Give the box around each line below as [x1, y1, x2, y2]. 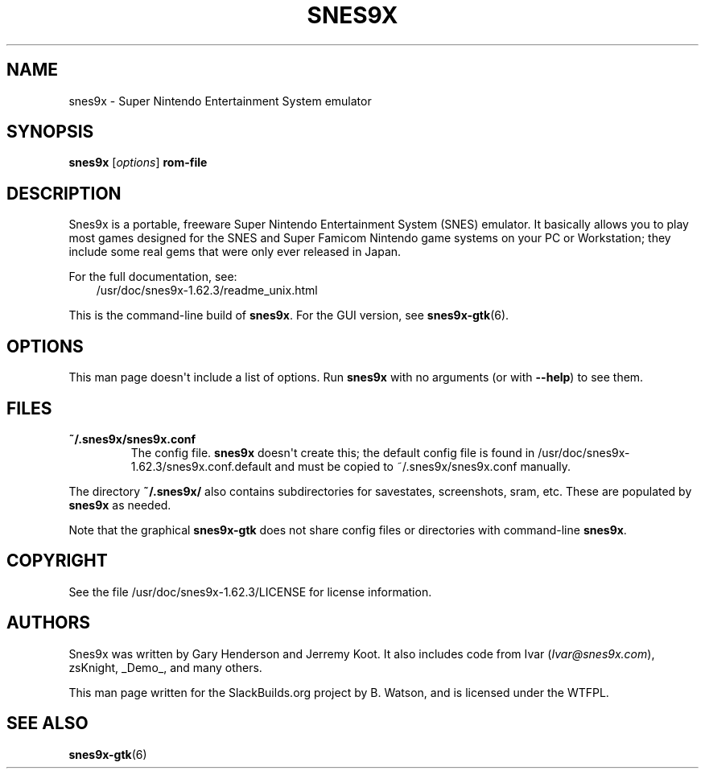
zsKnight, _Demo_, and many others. [68, 660, 262, 674]
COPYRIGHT [6, 550, 108, 571]
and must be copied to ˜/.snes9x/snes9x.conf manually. [274, 459, 571, 473]
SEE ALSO [6, 713, 89, 734]
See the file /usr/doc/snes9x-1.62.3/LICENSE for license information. [68, 584, 432, 599]
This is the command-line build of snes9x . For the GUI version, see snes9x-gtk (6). [68, 308, 509, 323]
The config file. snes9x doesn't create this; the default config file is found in [130, 445, 535, 460]
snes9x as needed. [68, 497, 171, 512]
